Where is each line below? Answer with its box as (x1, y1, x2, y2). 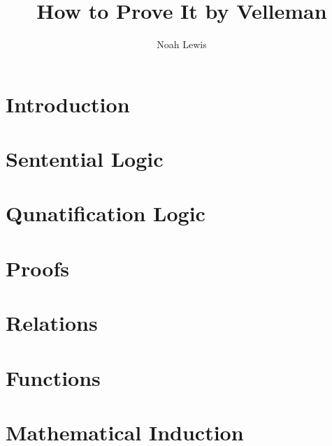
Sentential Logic (6, 144, 164, 173)
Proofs (6, 253, 69, 282)
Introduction (6, 89, 130, 118)
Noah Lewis (157, 37, 207, 52)
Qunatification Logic (6, 199, 205, 228)
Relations (6, 309, 98, 337)
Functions (6, 363, 101, 392)
